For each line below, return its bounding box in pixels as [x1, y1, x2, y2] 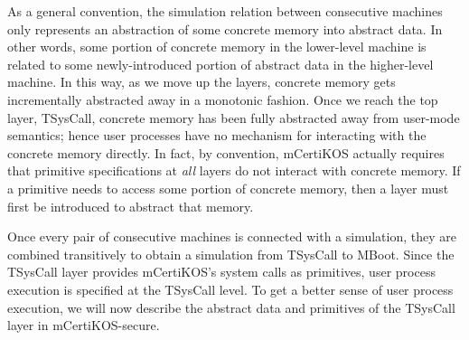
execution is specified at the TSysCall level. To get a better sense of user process [7, 279, 454, 298]
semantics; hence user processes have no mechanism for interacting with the [7, 126, 427, 145]
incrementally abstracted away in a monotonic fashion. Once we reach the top [7, 90, 438, 109]
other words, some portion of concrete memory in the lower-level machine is [7, 37, 427, 56]
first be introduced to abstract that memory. [7, 196, 254, 215]
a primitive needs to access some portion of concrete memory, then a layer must [7, 178, 449, 197]
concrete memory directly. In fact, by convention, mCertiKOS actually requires [7, 143, 445, 162]
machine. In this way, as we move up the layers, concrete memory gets [7, 72, 396, 91]
